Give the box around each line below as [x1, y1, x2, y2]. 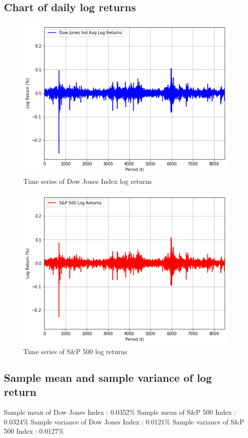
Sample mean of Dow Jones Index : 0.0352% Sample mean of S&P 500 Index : [4, 406, 236, 417]
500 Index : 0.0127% [4, 426, 64, 436]
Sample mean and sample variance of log [4, 370, 212, 385]
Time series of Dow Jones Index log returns [23, 176, 152, 186]
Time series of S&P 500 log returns [23, 346, 127, 356]
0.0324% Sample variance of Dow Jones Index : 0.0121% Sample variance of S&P [4, 416, 245, 426]
